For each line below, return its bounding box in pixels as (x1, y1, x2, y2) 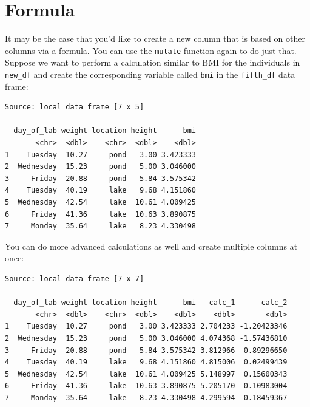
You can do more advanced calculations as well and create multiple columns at (5, 239, 298, 252)
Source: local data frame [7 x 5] (5, 103, 144, 112)
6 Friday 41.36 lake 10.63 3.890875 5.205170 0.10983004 (5, 381, 288, 391)
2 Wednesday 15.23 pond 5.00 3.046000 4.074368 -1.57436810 (5, 333, 288, 343)
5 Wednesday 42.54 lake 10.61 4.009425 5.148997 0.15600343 (5, 369, 288, 378)
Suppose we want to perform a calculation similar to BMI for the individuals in (5, 56, 300, 69)
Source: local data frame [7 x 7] (5, 274, 144, 283)
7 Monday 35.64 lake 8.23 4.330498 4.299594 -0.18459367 (5, 393, 288, 402)
